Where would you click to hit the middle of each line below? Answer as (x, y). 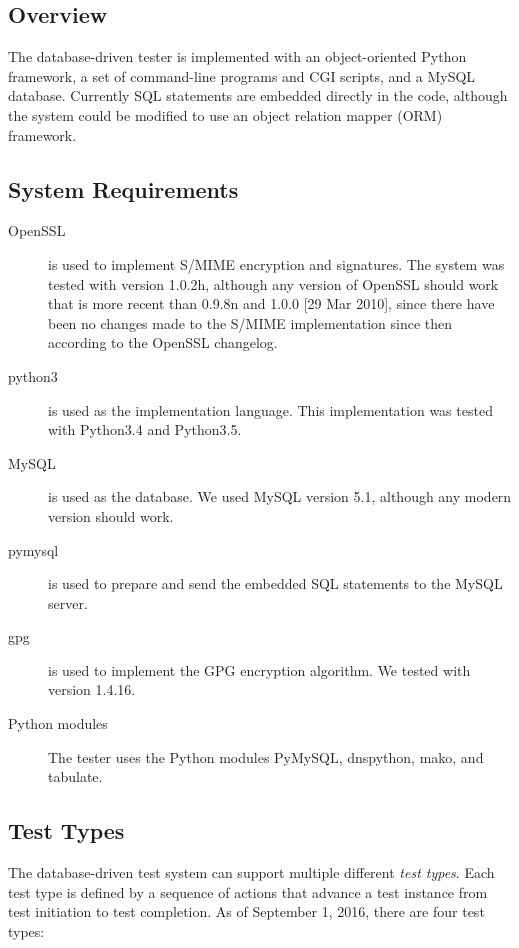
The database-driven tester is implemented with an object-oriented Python (237, 56)
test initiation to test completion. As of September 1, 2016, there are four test (246, 911)
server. (68, 602)
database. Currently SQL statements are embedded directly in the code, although (258, 95)
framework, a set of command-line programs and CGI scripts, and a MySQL (242, 75)
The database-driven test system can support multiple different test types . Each (251, 872)
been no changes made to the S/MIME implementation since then (250, 322)
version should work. (111, 515)
